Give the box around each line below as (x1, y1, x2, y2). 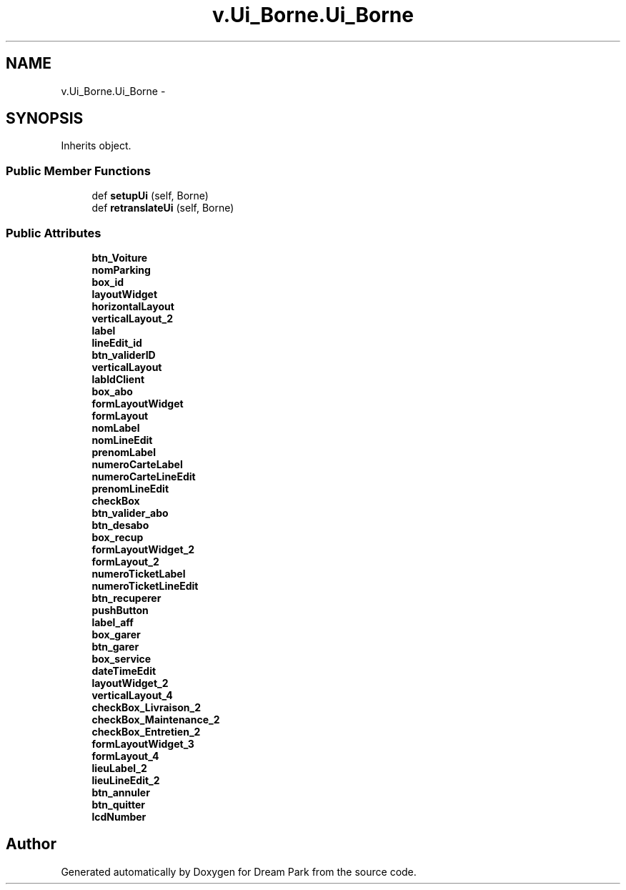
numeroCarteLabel (91, 458, 183, 470)
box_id (91, 275, 124, 288)
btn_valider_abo (91, 506, 169, 519)
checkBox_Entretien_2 (91, 725, 201, 738)
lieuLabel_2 (91, 761, 147, 774)
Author (6, 835, 56, 854)
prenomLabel (91, 445, 156, 458)
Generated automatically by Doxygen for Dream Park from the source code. (61, 865, 417, 878)
